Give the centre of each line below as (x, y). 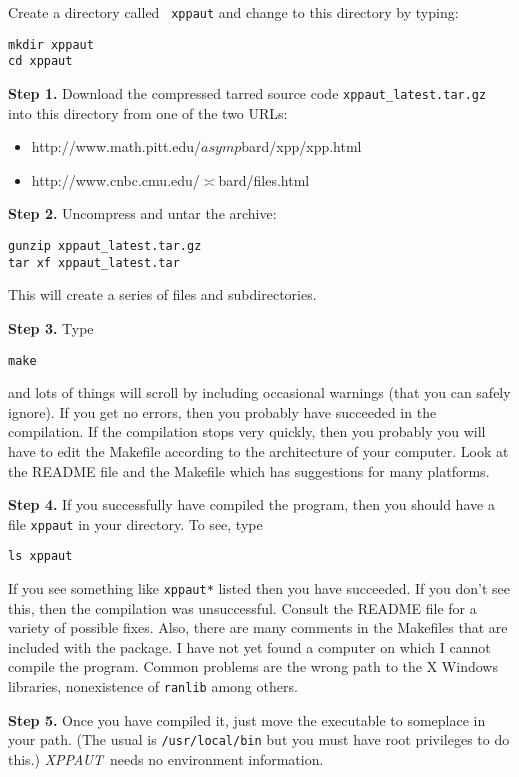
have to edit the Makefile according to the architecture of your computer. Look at (258, 450)
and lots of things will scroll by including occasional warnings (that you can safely (259, 392)
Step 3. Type (51, 327)
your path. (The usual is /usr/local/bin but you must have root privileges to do (259, 739)
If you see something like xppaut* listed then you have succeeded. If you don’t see (259, 588)
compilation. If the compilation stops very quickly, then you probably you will (247, 431)
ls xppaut (40, 556)
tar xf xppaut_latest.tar (94, 262)
